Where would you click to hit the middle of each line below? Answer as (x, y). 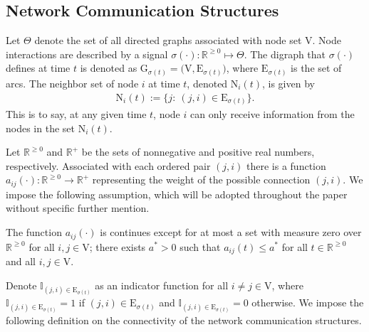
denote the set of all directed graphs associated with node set (168, 40)
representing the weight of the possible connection (201, 180)
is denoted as (109, 68)
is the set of (316, 68)
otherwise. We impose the (308, 302)
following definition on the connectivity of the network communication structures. (184, 320)
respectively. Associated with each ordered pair (108, 165)
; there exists (118, 246)
